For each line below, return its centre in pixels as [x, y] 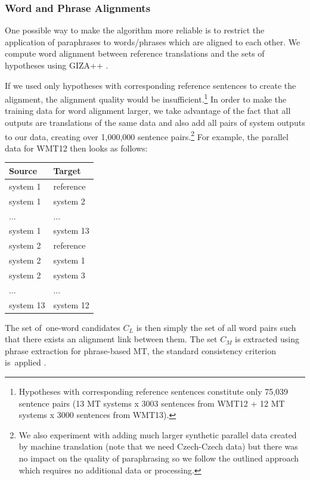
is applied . [26, 362]
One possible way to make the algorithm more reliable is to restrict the [135, 30]
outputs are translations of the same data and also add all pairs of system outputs [155, 123]
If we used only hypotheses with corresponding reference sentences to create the [151, 85]
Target [67, 170]
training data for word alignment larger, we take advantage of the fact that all [148, 111]
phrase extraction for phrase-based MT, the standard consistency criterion [140, 350]
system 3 [69, 275]
